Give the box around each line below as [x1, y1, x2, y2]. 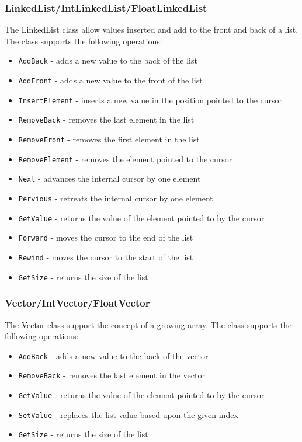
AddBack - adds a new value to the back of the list [18, 54, 197, 67]
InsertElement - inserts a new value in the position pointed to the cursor [18, 93, 283, 106]
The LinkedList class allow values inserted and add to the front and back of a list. [5, 23, 298, 36]
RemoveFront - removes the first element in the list [18, 133, 200, 145]
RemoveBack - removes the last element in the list [18, 113, 195, 126]
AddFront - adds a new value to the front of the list [18, 74, 203, 86]
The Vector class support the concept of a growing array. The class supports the [5, 318, 292, 330]
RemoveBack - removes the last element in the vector [18, 369, 205, 381]
